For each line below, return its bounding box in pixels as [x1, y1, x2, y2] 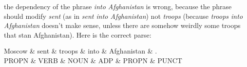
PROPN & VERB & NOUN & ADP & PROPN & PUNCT [4, 55, 182, 65]
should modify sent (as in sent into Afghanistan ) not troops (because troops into [4, 11, 243, 21]
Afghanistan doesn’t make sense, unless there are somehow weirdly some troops [4, 20, 241, 30]
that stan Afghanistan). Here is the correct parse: [4, 29, 152, 40]
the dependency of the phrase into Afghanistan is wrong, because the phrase [4, 1, 232, 11]
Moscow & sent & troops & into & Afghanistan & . [4, 46, 157, 56]
